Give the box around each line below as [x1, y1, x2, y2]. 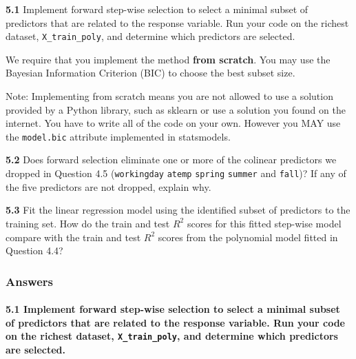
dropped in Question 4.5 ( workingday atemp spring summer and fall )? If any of [6, 166, 346, 181]
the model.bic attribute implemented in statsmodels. [6, 129, 231, 143]
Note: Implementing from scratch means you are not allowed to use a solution [6, 89, 333, 103]
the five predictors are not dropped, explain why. [6, 179, 211, 194]
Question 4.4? [6, 243, 63, 258]
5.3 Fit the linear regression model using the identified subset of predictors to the [6, 203, 350, 217]
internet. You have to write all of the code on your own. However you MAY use [6, 116, 341, 130]
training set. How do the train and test [6, 216, 170, 230]
